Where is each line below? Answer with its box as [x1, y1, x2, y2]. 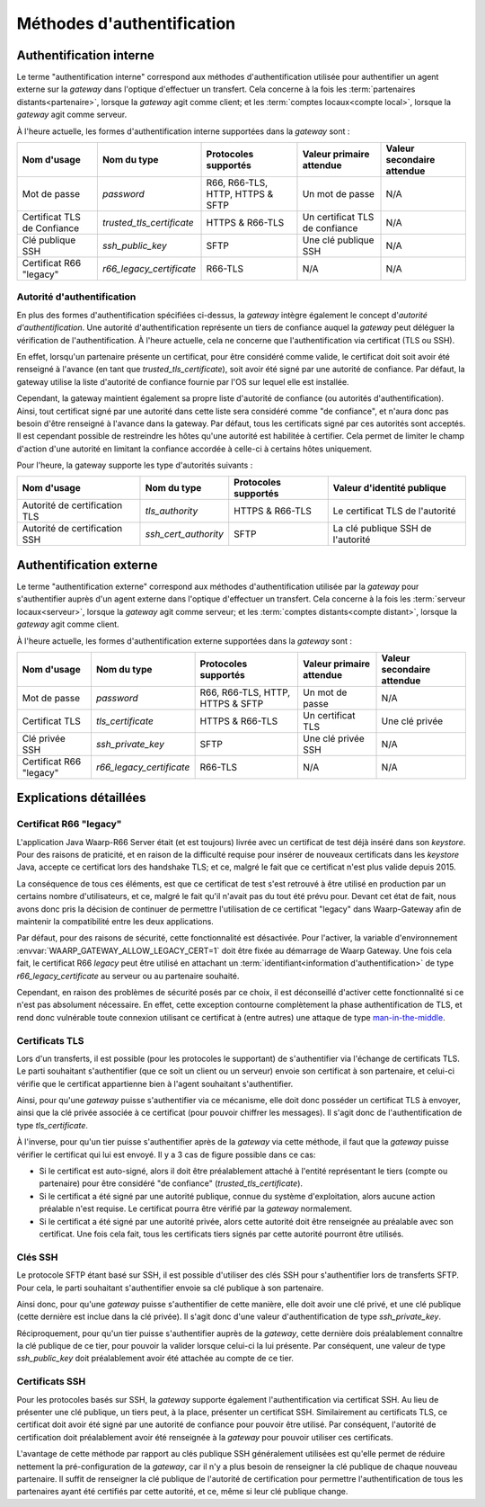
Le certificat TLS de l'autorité [332, 504, 456, 517]
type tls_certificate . [16, 1119, 89, 1130]
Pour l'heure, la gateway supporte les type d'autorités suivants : [16, 459, 253, 471]
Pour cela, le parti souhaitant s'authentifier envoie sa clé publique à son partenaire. [16, 1282, 324, 1293]
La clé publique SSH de [332, 522, 432, 535]
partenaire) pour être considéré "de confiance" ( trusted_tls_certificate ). [39, 1178, 304, 1189]
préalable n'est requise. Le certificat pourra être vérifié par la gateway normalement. [39, 1203, 352, 1214]
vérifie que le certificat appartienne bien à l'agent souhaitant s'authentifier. [16, 1078, 294, 1089]
